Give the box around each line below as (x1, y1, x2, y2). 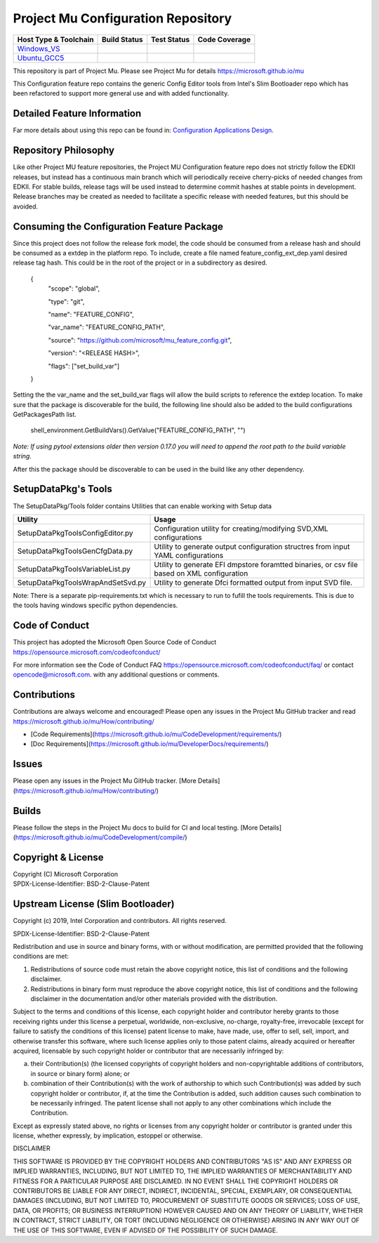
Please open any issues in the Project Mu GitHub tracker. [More (13, 776, 197, 785)
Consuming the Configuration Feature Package (13, 220, 224, 232)
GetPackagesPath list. (13, 411, 77, 419)
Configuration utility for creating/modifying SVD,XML (154, 524, 329, 533)
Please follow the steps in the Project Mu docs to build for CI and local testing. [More (13, 823, 258, 832)
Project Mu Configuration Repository (13, 11, 232, 26)
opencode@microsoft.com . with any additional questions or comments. (13, 670, 220, 679)
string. (13, 452, 32, 460)
